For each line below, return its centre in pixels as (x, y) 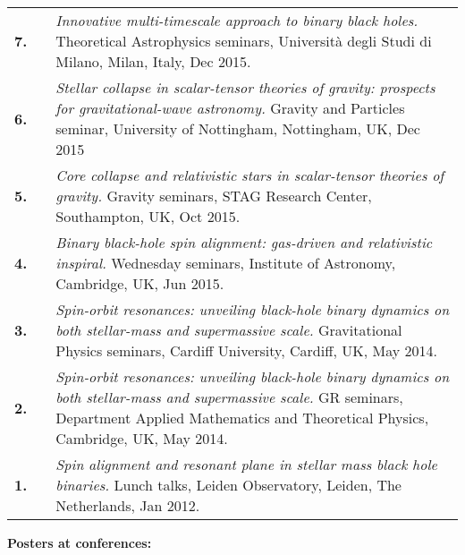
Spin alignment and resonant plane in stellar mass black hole (246, 464)
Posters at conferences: (80, 542)
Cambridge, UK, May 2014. (142, 438)
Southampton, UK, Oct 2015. (148, 216)
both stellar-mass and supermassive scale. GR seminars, (229, 397)
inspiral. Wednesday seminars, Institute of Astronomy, (226, 263)
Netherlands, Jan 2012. (128, 505)
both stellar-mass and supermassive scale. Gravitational (229, 330)
